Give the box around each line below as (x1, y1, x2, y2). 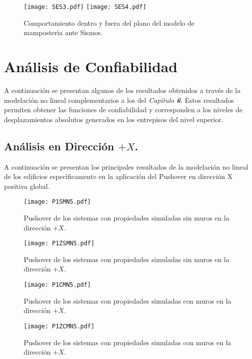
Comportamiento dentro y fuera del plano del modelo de (24, 17, 195, 28)
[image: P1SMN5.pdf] (24, 198, 91, 206)
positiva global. (4, 180, 50, 191)
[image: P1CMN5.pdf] (24, 281, 91, 289)
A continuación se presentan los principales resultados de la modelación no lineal (4, 161, 249, 172)
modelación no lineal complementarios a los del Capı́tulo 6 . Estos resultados (4, 94, 234, 105)
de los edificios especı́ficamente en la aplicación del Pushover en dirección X (4, 171, 233, 181)
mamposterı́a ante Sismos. (24, 27, 103, 38)
